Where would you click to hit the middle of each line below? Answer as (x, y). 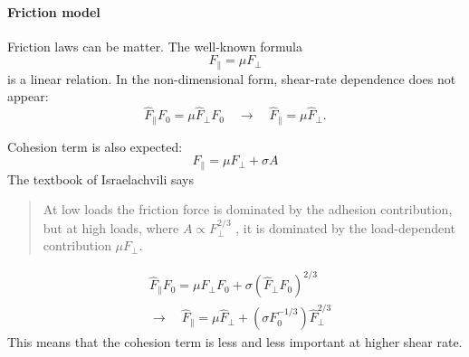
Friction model (54, 11)
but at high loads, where (111, 227)
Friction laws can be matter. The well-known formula (155, 46)
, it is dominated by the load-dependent (346, 227)
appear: (28, 96)
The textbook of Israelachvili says (100, 178)
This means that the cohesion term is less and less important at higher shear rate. (235, 342)
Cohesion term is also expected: (95, 146)
